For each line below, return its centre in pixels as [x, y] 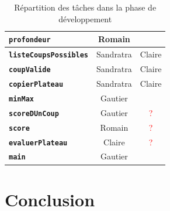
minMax [21, 99]
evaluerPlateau [38, 143]
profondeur [30, 40]
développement [85, 18]
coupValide [30, 70]
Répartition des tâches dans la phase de [85, 7]
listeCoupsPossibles [49, 55]
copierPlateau [36, 84]
